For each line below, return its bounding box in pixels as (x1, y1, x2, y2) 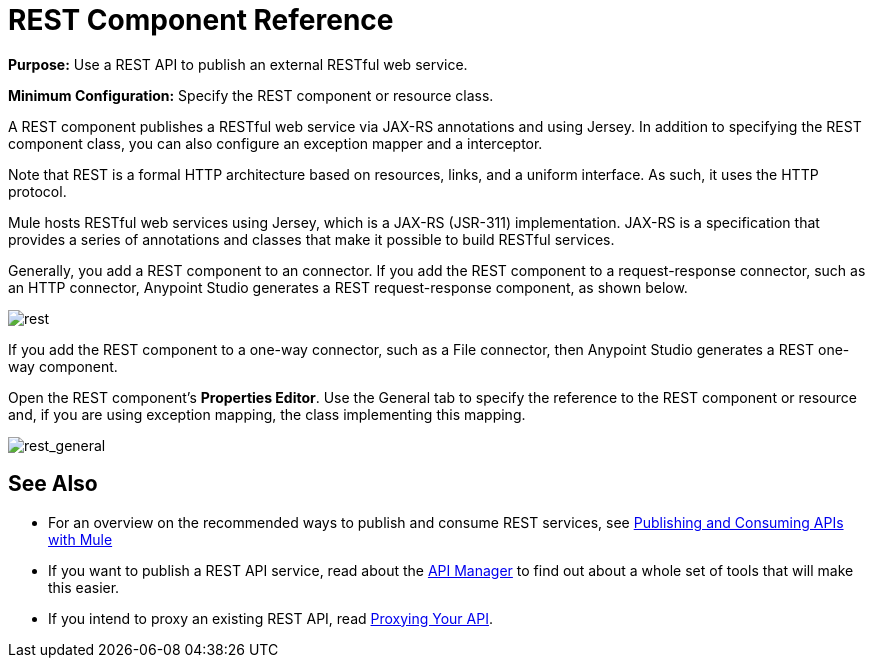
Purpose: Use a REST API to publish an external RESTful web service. (8, 55, 468, 73)
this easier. (48, 578, 120, 596)
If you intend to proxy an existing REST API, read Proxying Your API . (48, 609, 493, 627)
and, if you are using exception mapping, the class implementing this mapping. (8, 405, 526, 423)
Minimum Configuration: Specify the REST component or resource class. (8, 86, 494, 104)
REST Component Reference (8, 3, 394, 37)
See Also (8, 471, 98, 497)
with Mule (48, 530, 113, 548)
